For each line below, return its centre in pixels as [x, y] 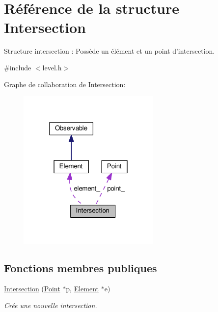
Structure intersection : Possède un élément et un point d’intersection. [109, 51]
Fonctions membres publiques [81, 268]
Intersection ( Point [32, 288]
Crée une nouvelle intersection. [51, 305]
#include [18, 67]
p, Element [82, 288]
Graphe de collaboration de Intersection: [65, 84]
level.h [52, 67]
